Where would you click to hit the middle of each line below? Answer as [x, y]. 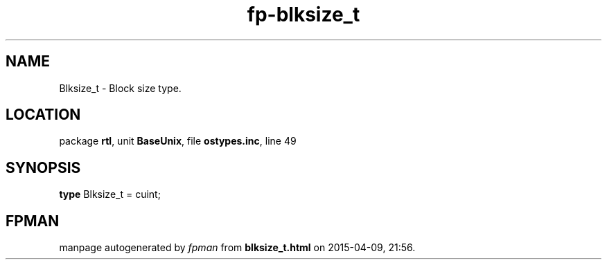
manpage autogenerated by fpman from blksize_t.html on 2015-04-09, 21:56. [237, 248]
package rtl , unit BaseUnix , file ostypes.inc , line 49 [178, 141]
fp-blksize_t [303, 15]
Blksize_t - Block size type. [120, 88]
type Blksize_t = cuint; [110, 194]
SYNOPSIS [43, 167]
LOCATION [43, 115]
